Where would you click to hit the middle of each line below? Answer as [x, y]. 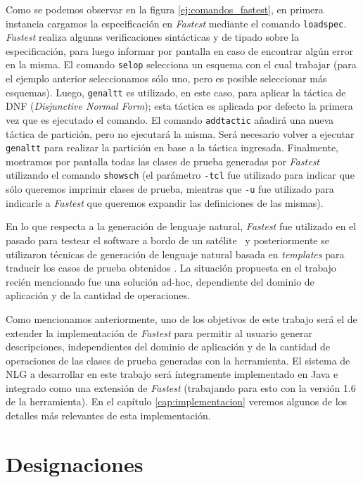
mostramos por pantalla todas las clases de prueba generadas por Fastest [163, 161]
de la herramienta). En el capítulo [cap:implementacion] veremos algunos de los [177, 401]
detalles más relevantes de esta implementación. [108, 416]
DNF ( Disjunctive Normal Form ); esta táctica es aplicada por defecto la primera [179, 106]
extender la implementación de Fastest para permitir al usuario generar [159, 332]
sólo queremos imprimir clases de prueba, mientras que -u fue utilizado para [170, 189]
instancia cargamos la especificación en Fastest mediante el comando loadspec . [176, 23]
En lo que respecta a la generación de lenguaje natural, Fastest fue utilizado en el [181, 226]
